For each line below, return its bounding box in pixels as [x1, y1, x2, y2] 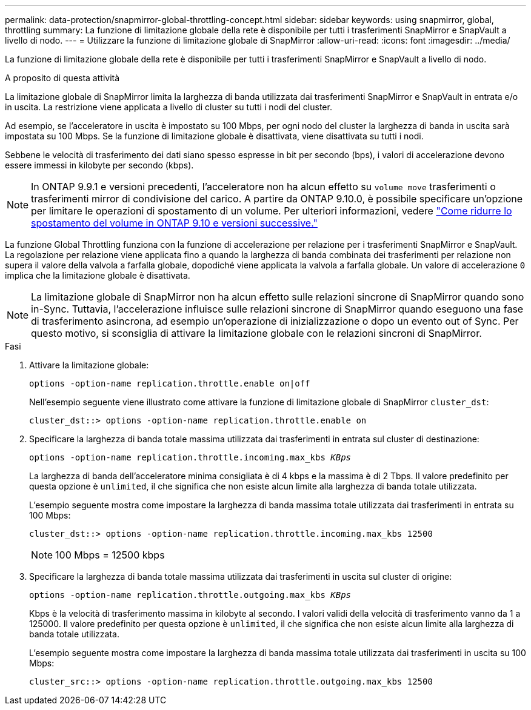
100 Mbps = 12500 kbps [55, 549, 165, 561]
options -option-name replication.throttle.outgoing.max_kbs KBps [29, 590, 352, 600]
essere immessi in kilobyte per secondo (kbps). [5, 160, 194, 170]
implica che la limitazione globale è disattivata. [5, 270, 190, 280]
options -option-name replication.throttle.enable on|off [29, 379, 310, 388]
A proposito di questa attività [5, 73, 120, 83]
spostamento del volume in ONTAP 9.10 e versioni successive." [31, 217, 318, 229]
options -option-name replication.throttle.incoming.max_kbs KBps [29, 453, 352, 462]
